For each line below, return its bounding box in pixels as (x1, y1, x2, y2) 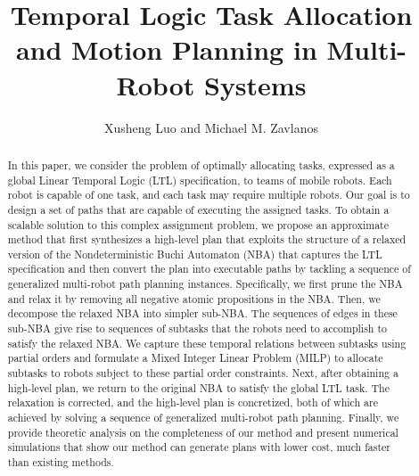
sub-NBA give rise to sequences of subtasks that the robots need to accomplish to (7, 321, 387, 336)
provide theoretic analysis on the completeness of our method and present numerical (7, 424, 398, 439)
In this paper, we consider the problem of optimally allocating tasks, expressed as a (7, 157, 395, 172)
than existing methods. (7, 455, 114, 470)
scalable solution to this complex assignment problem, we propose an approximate (7, 217, 390, 232)
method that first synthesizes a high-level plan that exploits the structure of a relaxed (7, 232, 407, 247)
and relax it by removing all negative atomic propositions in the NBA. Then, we (7, 291, 381, 306)
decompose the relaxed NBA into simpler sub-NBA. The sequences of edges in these (7, 306, 398, 321)
